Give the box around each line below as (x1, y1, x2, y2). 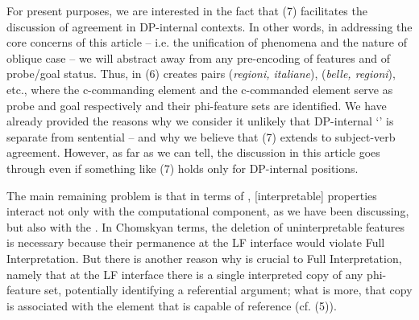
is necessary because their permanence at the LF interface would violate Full (6, 234, 385, 251)
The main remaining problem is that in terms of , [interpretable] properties (6, 187, 377, 203)
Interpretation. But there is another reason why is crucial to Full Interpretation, (6, 249, 402, 266)
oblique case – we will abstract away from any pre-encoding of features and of (6, 49, 390, 66)
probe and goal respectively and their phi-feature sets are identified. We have (6, 96, 387, 113)
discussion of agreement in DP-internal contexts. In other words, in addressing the (6, 18, 413, 35)
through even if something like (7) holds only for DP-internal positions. (6, 159, 359, 176)
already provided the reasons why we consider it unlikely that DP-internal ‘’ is (6, 113, 394, 129)
